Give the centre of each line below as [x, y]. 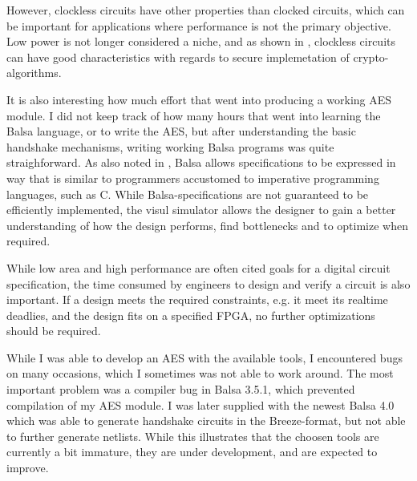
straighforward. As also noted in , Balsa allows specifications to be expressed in [201, 162]
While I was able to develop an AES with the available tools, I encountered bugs [204, 357]
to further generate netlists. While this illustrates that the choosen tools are [193, 436]
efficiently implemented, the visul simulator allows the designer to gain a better [201, 210]
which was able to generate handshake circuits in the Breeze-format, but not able [206, 420]
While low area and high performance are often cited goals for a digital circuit [198, 267]
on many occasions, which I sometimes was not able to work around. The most [200, 373]
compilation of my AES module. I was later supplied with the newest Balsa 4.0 [200, 404]
